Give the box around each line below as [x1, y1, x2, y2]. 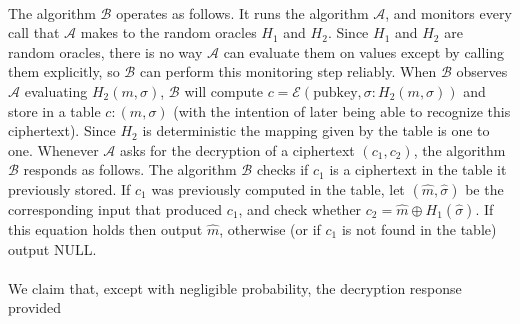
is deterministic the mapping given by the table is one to [142, 120, 490, 141]
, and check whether [238, 198, 362, 219]
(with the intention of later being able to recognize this [173, 100, 511, 121]
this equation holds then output [8, 218, 203, 239]
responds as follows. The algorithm [23, 159, 237, 180]
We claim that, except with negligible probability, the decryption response [8, 277, 462, 298]
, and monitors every [385, 2, 512, 23]
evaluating [24, 80, 88, 101]
